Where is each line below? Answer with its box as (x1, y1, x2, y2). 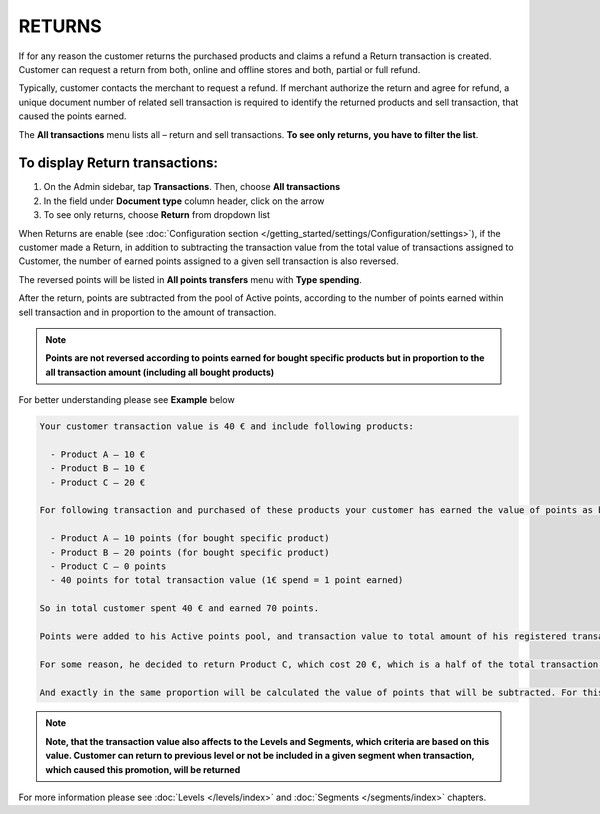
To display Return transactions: (18, 155, 219, 172)
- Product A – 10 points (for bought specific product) (50, 533, 330, 544)
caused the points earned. (18, 110, 127, 122)
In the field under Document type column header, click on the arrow (43, 195, 325, 207)
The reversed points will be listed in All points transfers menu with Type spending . (18, 273, 362, 285)
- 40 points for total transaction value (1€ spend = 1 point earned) (50, 575, 404, 586)
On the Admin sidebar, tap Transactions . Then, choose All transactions (43, 181, 340, 193)
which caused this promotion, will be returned (45, 763, 241, 775)
